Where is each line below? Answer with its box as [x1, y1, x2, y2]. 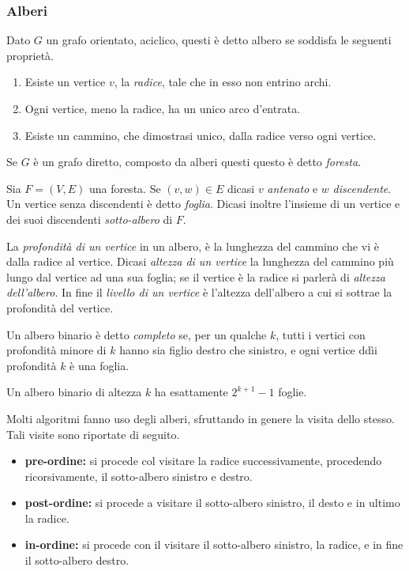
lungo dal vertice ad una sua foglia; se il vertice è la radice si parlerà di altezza [6, 268, 385, 285]
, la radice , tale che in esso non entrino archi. [114, 74, 332, 90]
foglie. [278, 384, 307, 400]
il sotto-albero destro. [24, 552, 129, 569]
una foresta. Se [88, 180, 161, 196]
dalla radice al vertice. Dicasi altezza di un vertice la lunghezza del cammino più [6, 253, 394, 270]
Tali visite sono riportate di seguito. [6, 425, 180, 442]
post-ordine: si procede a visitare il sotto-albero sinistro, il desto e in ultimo [24, 494, 400, 511]
